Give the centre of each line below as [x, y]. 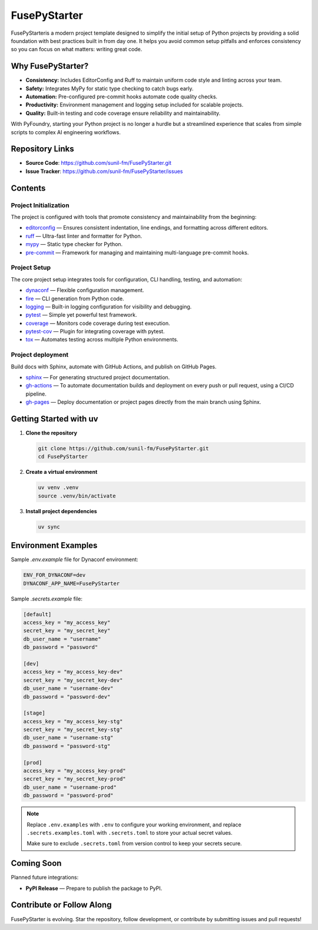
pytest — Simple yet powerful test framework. [81, 315]
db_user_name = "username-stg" [69, 738]
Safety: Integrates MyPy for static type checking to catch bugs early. [110, 88]
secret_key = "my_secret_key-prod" [74, 779]
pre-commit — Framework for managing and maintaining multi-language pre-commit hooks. [137, 253]
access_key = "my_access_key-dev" [73, 672]
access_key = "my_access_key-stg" [73, 721]
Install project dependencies [61, 511]
